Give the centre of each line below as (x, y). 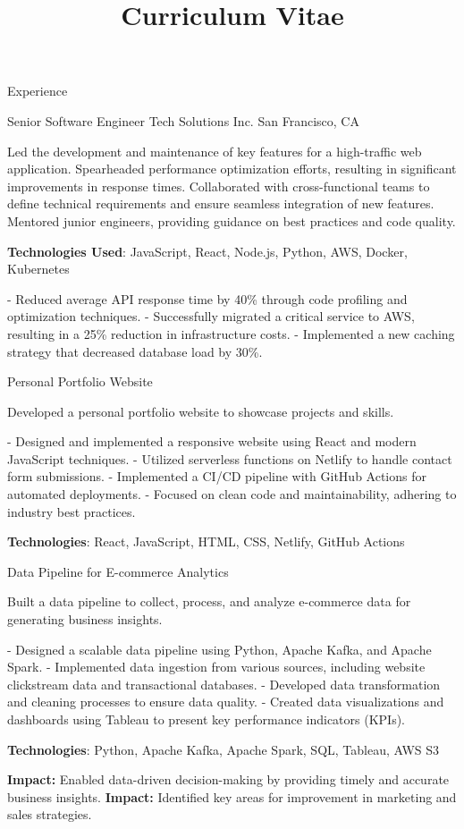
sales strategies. (50, 814)
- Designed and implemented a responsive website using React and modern (212, 441)
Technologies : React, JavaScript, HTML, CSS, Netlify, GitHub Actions (206, 541)
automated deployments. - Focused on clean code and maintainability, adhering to (232, 494)
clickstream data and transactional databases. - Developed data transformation (224, 684)
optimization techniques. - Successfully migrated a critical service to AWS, (211, 316)
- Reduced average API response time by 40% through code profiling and (207, 298)
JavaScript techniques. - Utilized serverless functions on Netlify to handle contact (230, 458)
